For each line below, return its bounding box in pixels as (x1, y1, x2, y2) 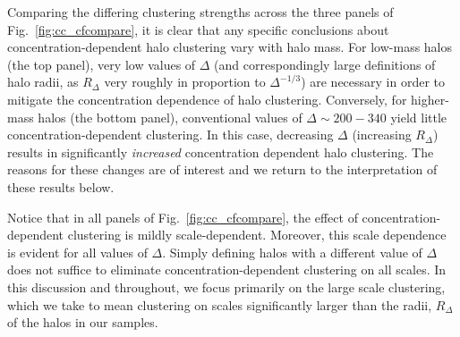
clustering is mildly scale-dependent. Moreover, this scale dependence (67, 225, 447, 244)
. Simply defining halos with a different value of (162, 242, 422, 261)
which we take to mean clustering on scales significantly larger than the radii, (7, 295, 432, 314)
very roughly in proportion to (104, 72, 266, 91)
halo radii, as (7, 72, 79, 91)
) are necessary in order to (301, 72, 446, 91)
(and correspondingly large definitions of (214, 55, 436, 73)
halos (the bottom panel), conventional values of (38, 107, 302, 126)
